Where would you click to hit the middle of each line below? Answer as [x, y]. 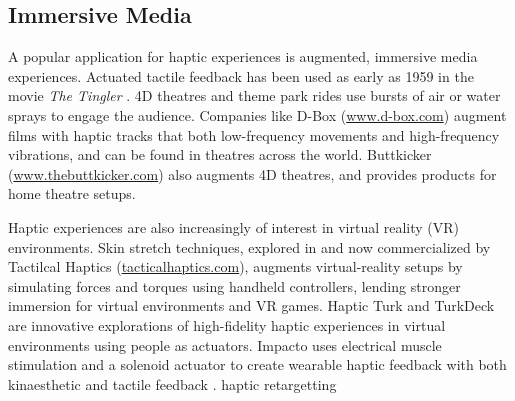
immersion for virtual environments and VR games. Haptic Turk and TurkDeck [251, 305]
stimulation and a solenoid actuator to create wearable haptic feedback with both [257, 364]
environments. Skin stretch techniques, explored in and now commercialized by [249, 246]
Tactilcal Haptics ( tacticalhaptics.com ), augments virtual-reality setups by [235, 266]
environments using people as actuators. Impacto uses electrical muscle [225, 344]
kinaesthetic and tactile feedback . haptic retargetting [172, 383]
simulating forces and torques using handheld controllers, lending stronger [234, 285]
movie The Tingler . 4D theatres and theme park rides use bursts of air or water [254, 95]
